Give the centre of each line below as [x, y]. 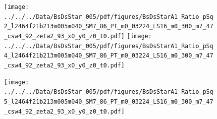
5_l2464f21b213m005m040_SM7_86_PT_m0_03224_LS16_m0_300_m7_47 [109, 101]
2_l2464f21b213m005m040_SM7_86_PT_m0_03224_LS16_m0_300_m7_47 [109, 27]
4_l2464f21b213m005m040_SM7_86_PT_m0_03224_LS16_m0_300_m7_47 [109, 56]
